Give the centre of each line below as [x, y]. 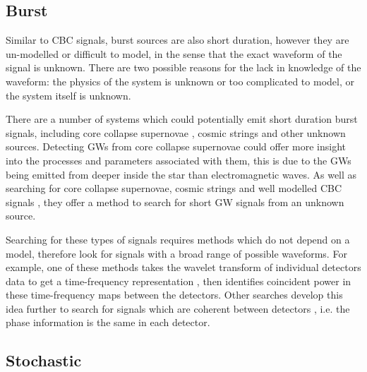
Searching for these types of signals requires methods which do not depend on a [178, 239]
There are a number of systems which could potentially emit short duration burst [182, 119]
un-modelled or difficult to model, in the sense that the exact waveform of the [174, 53]
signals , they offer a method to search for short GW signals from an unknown [175, 202]
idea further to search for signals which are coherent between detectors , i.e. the [178, 308]
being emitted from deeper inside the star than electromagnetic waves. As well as [181, 174]
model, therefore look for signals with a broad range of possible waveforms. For [176, 253]
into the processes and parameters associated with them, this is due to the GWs [179, 160]
